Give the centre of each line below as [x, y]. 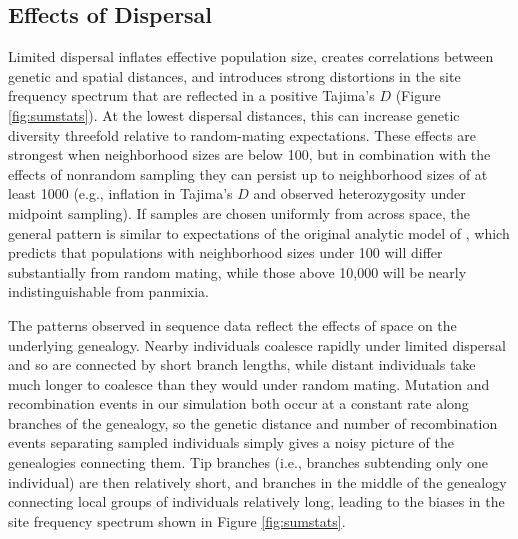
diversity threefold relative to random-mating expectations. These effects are [242, 134]
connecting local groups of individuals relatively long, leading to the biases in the [256, 501]
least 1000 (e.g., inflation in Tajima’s [120, 193]
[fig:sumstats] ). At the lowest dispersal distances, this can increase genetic [234, 114]
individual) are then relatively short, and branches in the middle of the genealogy [257, 481]
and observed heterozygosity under [359, 193]
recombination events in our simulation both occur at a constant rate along [238, 403]
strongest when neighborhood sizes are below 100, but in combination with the [249, 154]
